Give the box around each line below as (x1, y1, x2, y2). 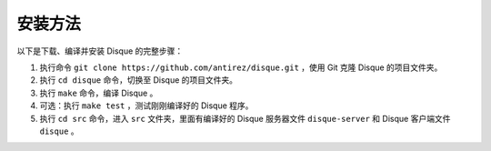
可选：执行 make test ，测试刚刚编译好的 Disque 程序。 (39, 100, 254, 111)
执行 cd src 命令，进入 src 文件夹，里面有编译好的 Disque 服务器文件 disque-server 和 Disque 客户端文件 (39, 113, 451, 124)
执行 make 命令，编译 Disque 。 (39, 87, 158, 98)
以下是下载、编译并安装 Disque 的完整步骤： (16, 45, 184, 56)
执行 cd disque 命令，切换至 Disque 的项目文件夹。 (39, 75, 238, 86)
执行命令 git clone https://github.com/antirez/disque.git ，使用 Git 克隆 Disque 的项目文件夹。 (39, 62, 443, 73)
